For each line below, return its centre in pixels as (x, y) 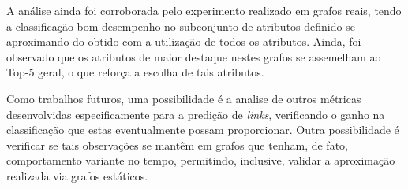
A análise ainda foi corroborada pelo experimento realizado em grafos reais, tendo (204, 10)
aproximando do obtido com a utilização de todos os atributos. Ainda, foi (184, 41)
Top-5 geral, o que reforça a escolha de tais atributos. (135, 72)
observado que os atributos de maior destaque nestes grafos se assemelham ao (194, 56)
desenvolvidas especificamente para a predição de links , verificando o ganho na (196, 114)
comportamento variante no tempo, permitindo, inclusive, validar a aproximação (201, 160)
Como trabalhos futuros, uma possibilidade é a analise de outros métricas (184, 98)
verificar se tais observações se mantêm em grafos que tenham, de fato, (177, 145)
